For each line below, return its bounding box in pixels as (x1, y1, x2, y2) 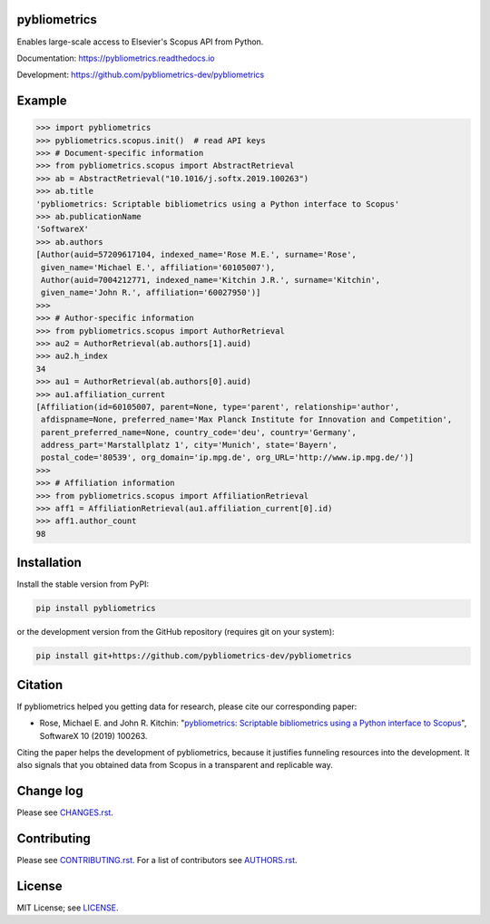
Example (16, 93, 67, 109)
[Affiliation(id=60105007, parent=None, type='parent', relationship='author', (35, 402, 400, 412)
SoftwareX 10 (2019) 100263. (39, 730, 148, 741)
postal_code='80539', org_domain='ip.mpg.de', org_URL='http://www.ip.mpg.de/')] (41, 452, 415, 462)
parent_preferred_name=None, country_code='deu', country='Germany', (41, 427, 358, 437)
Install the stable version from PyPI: (16, 579, 150, 589)
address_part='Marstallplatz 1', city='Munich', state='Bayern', (41, 440, 338, 451)
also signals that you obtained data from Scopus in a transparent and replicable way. (16, 760, 333, 771)
